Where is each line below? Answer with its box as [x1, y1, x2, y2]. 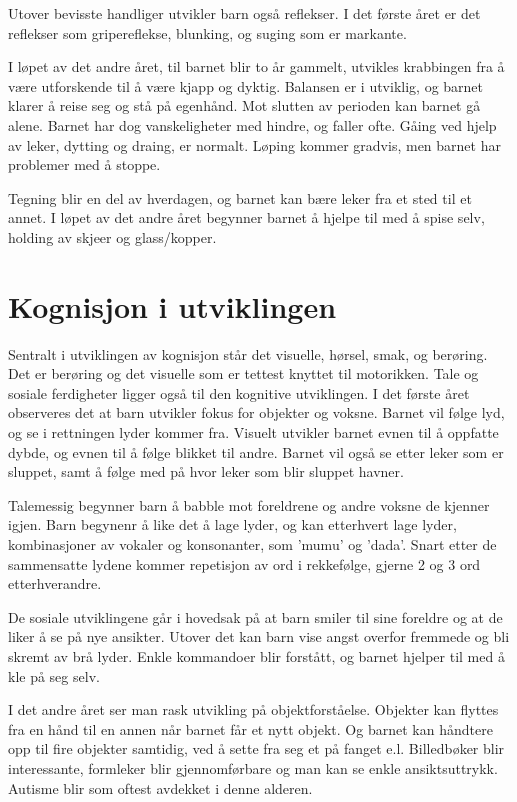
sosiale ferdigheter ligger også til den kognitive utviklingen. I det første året [8, 382, 470, 403]
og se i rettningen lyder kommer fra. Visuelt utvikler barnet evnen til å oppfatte [8, 422, 499, 443]
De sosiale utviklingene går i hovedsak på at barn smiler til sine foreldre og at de [8, 606, 503, 627]
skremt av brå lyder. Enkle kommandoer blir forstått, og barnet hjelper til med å [8, 645, 505, 666]
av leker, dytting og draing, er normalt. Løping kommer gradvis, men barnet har [8, 134, 501, 155]
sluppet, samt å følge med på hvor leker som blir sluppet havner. [8, 461, 404, 482]
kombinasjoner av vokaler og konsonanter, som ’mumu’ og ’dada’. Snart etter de [8, 534, 497, 554]
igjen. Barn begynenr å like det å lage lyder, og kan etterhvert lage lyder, [8, 514, 457, 535]
